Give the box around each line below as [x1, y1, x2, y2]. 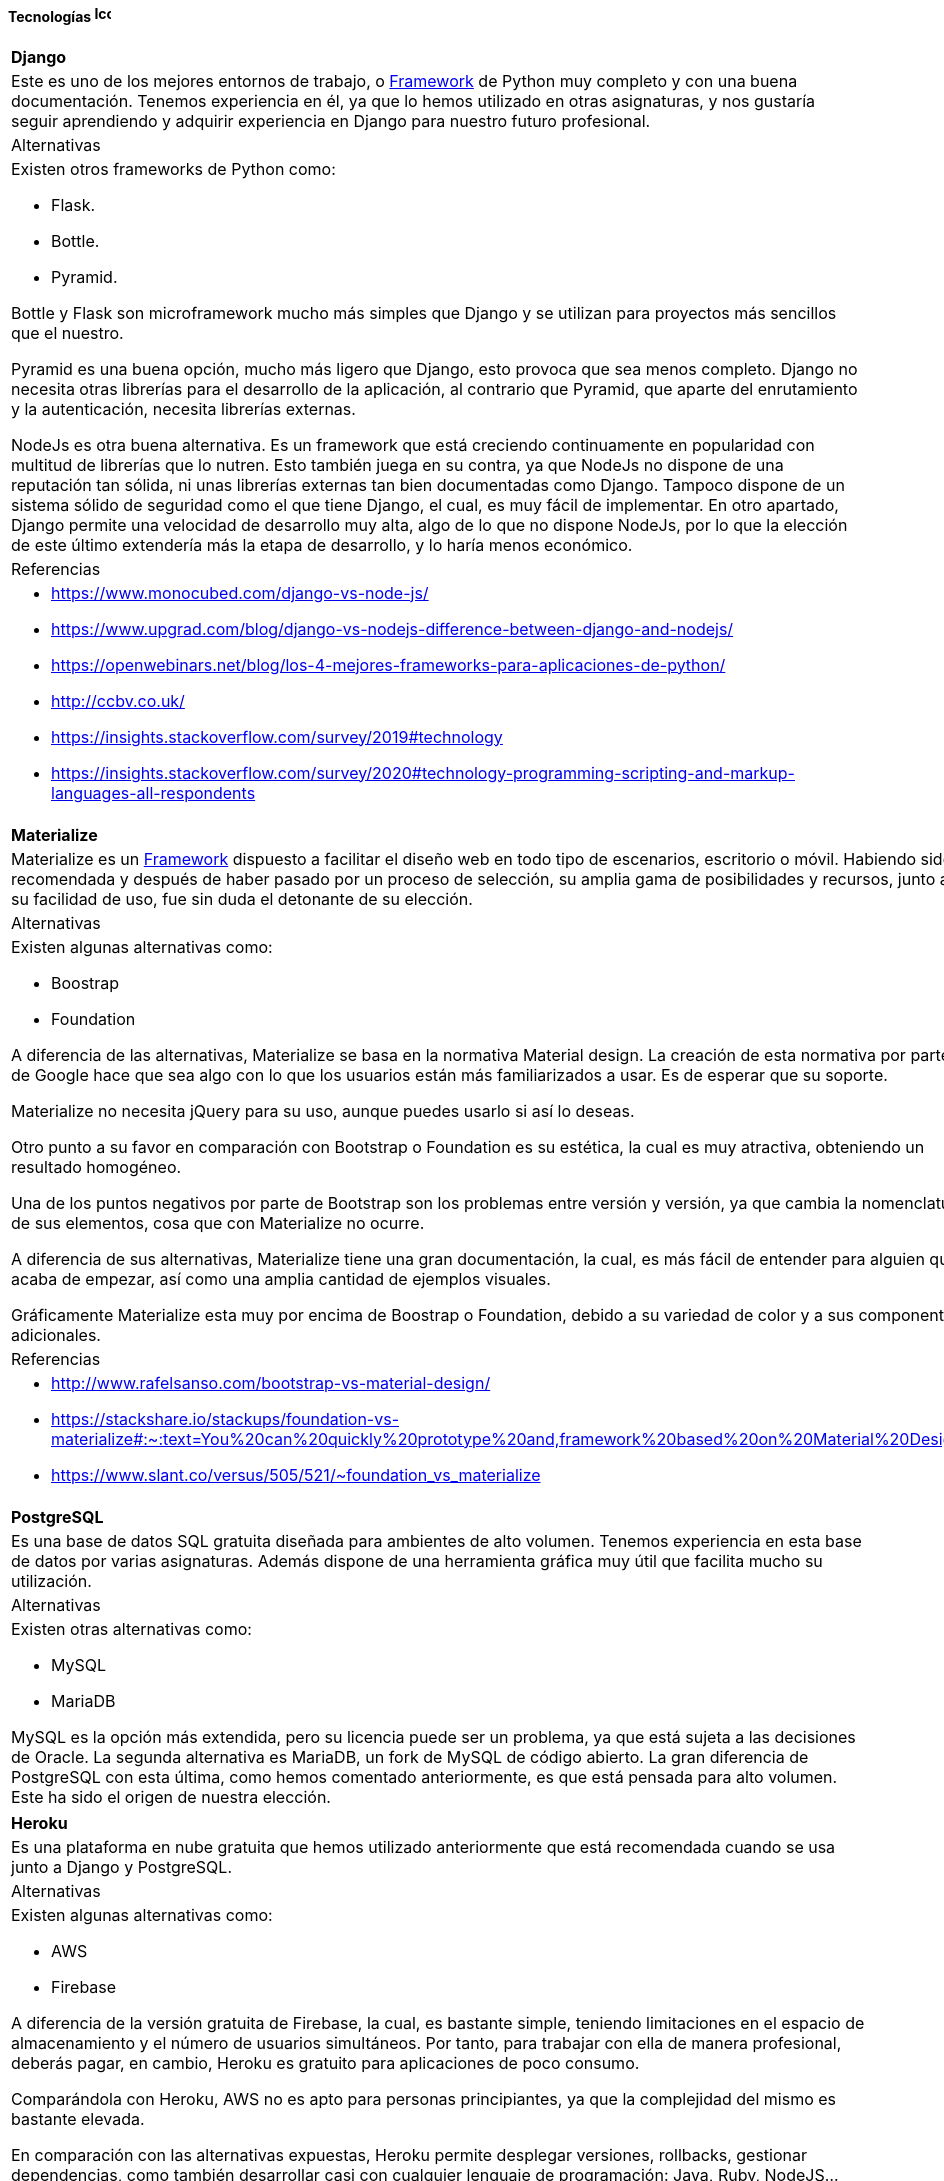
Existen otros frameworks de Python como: [11, 158, 336, 179]
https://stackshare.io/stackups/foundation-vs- [51, 1408, 399, 1429]
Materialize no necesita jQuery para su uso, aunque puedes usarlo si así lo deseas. [11, 1100, 635, 1121]
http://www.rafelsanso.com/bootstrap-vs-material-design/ [51, 1372, 491, 1393]
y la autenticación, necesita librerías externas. [11, 398, 356, 419]
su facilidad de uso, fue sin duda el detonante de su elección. [11, 888, 473, 909]
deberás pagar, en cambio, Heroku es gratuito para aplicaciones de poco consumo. [11, 2052, 640, 2073]
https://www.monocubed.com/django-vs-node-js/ [51, 582, 429, 603]
